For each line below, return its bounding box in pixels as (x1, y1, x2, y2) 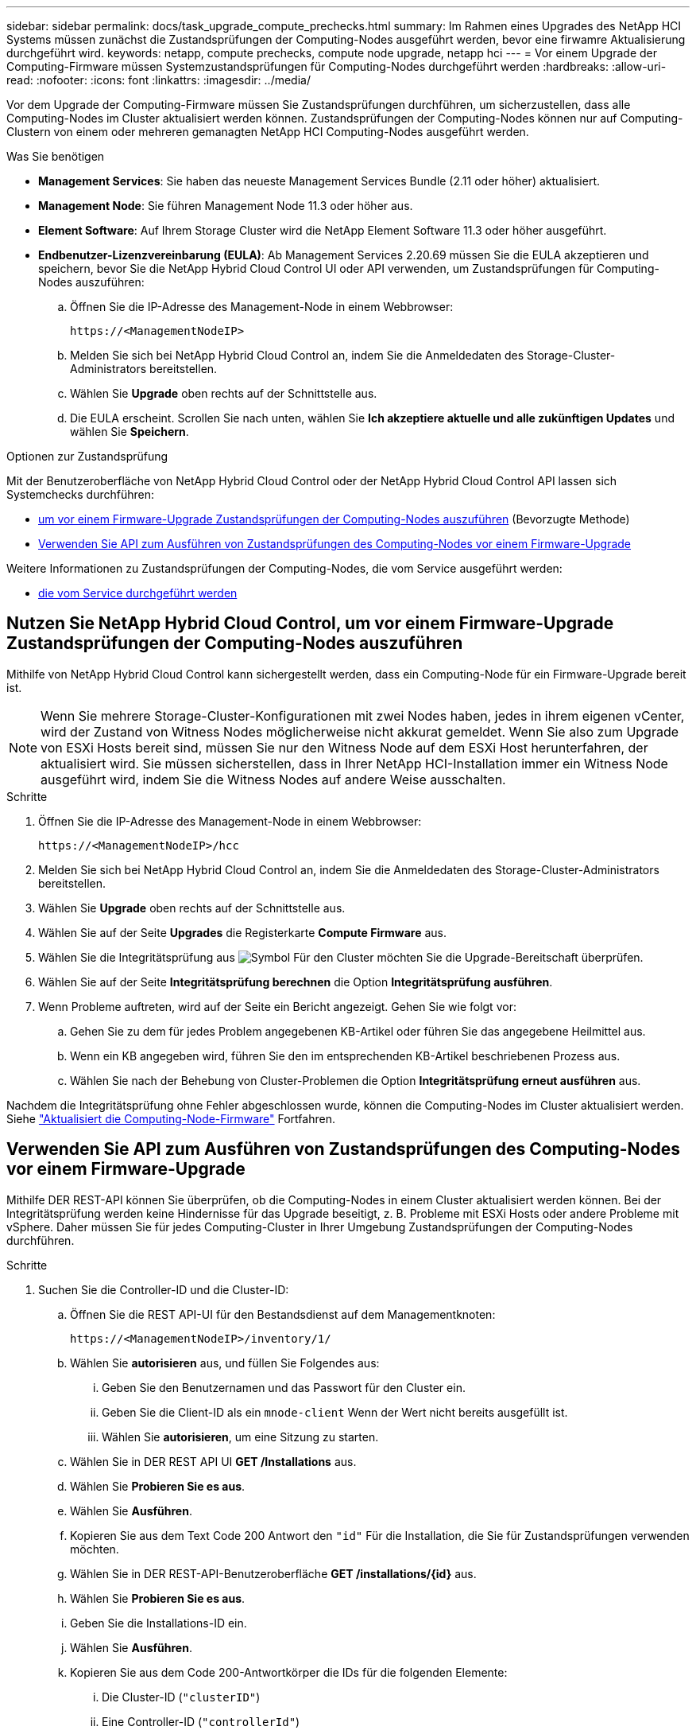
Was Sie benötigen (6, 150, 105, 163)
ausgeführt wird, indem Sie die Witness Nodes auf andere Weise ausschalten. (41, 771, 506, 787)
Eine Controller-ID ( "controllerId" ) (102, 1714, 300, 1728)
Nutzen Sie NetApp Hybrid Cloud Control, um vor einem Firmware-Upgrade (6, 613, 614, 634)
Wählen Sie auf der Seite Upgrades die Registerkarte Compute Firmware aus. (38, 925, 447, 939)
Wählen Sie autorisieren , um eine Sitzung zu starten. (102, 1429, 379, 1444)
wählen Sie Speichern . (70, 425, 189, 438)
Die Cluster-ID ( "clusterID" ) (102, 1689, 261, 1704)
